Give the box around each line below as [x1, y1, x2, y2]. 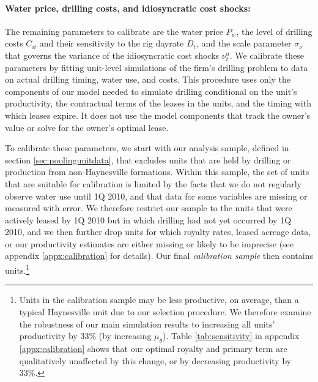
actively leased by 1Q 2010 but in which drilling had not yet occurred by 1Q [5, 213, 292, 226]
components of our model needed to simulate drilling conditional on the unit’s [5, 84, 297, 97]
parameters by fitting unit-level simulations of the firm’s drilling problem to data [5, 61, 308, 73]
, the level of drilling [236, 24, 312, 37]
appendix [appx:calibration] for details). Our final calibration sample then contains [5, 249, 313, 262]
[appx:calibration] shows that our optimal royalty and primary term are [19, 342, 287, 354]
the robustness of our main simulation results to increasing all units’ [19, 317, 275, 330]
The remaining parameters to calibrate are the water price [5, 24, 223, 37]
